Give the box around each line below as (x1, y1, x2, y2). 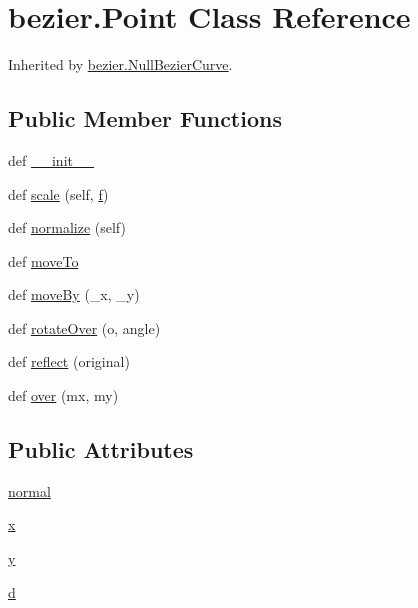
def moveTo (8, 250, 79, 271)
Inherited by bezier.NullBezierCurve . (8, 54, 233, 75)
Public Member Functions (8, 103, 282, 134)
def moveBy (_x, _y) (8, 284, 140, 305)
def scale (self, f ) (8, 183, 109, 204)
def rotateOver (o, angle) (8, 317, 161, 338)
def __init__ (8, 149, 94, 170)
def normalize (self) (8, 217, 126, 238)
